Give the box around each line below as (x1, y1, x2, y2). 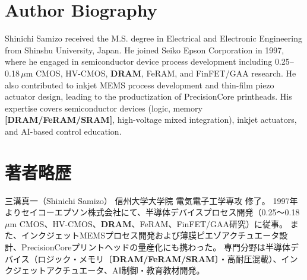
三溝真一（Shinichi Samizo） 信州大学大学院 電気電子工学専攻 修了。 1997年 (5, 194, 298, 206)
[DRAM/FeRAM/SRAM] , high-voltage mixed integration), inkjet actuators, (5, 113, 297, 126)
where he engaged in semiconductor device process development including (5, 55, 273, 68)
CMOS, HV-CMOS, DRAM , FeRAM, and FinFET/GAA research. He (36, 66, 296, 79)
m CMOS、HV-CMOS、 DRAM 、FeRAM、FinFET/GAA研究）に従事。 (10, 217, 288, 230)
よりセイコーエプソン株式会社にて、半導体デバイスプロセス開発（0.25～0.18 (5, 206, 300, 218)
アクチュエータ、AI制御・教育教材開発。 (46, 264, 205, 276)
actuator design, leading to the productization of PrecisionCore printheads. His (5, 90, 292, 103)
